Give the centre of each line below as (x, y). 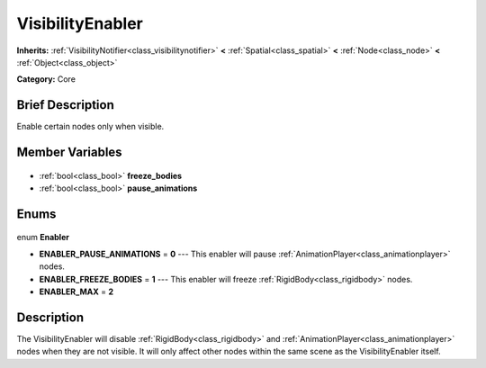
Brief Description (65, 105)
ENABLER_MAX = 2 (76, 292)
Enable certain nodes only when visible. (90, 127)
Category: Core (46, 79)
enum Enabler (43, 238)
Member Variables (69, 153)
